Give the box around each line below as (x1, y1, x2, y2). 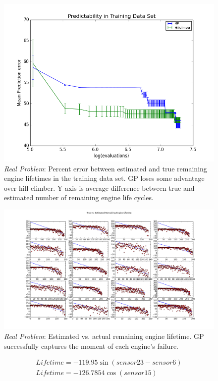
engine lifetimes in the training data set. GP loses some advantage (4, 173, 205, 183)
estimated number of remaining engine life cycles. (4, 192, 154, 203)
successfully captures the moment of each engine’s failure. (4, 340, 178, 351)
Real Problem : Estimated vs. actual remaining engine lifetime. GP (4, 330, 204, 341)
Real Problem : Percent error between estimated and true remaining (4, 163, 207, 173)
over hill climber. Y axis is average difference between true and (4, 182, 195, 193)
